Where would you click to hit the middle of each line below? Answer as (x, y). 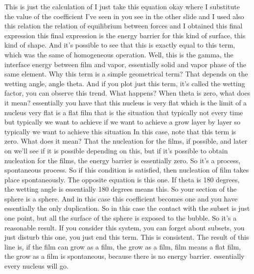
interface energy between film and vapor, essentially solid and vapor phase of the (125, 64)
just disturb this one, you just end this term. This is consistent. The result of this (127, 237)
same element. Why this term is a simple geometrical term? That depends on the (126, 74)
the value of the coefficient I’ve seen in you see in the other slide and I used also (124, 16)
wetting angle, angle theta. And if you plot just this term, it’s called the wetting (125, 83)
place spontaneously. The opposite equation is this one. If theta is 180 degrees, (122, 179)
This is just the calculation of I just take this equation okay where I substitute (122, 6)
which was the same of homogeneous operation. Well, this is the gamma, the (119, 54)
